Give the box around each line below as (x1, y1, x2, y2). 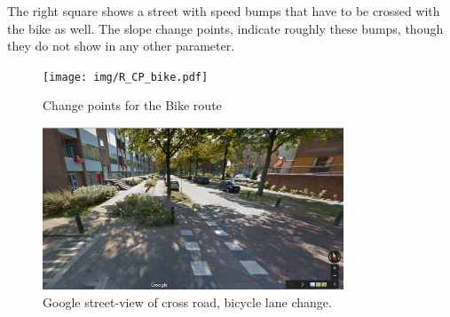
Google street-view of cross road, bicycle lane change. (43, 292, 332, 311)
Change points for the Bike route (43, 96, 222, 115)
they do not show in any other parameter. (7, 36, 235, 55)
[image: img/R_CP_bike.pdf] (43, 70, 209, 83)
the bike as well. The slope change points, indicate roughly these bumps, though (7, 19, 444, 37)
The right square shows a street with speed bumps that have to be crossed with (7, 2, 440, 20)
